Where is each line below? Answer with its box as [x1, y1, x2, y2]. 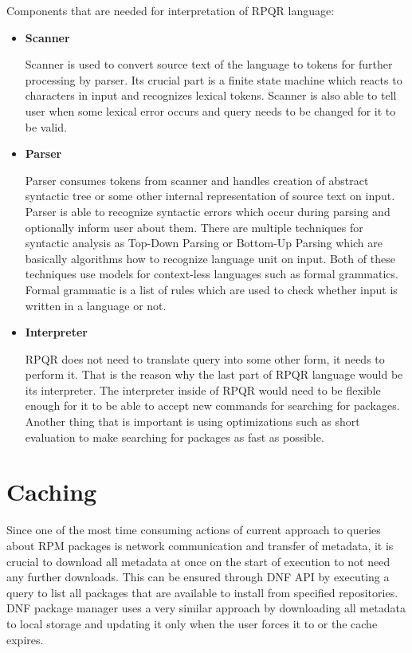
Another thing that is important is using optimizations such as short [25, 413, 360, 430]
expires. [6, 631, 44, 647]
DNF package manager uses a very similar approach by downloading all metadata [6, 600, 406, 616]
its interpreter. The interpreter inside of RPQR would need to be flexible [25, 381, 381, 398]
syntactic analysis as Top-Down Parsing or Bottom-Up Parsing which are [25, 234, 383, 251]
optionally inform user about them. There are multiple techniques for [25, 218, 363, 235]
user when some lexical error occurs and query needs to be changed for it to [25, 102, 396, 119]
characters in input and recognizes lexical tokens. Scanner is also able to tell [25, 87, 397, 104]
